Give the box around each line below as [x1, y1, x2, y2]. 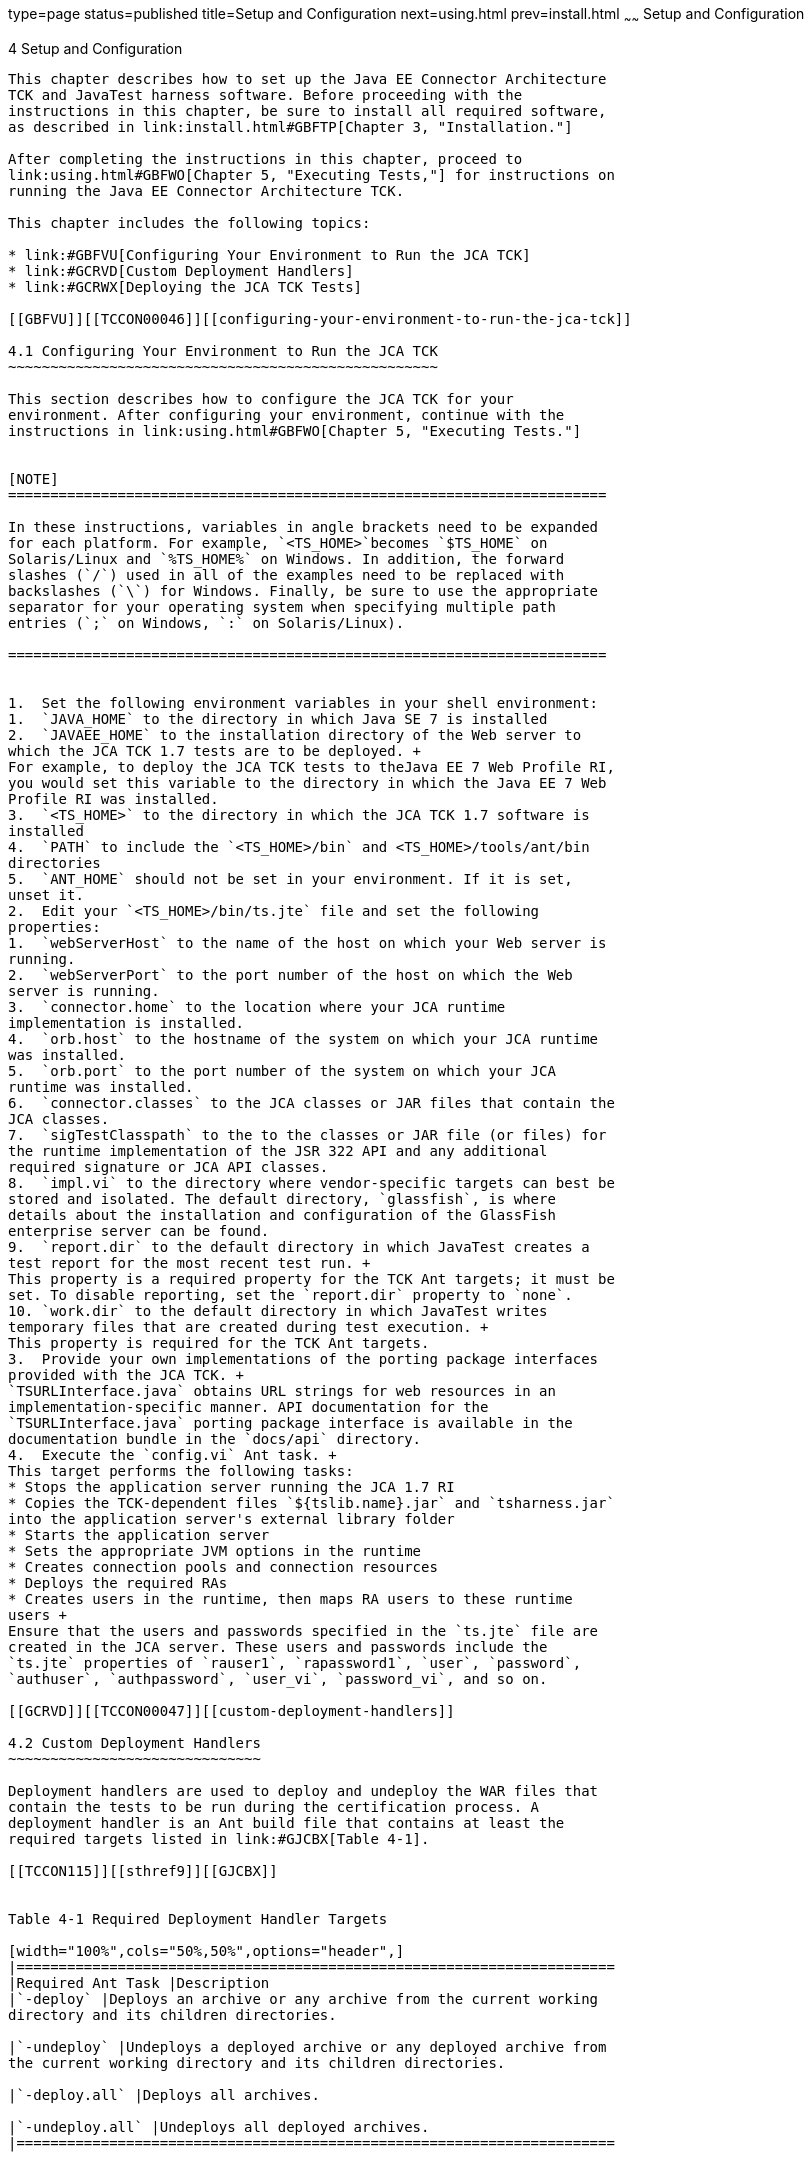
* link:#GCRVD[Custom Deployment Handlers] [8, 262, 354, 279]
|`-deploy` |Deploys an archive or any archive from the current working [8, 1990, 599, 2007]
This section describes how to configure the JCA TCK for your [8, 390, 514, 407]
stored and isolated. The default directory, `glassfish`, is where [8, 1190, 556, 1207]
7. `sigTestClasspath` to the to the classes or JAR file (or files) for [8, 1126, 607, 1143]
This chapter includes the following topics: [8, 214, 371, 231]
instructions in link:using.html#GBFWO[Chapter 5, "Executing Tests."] [8, 422, 582, 439]
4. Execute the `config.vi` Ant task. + [8, 1446, 337, 1463]
